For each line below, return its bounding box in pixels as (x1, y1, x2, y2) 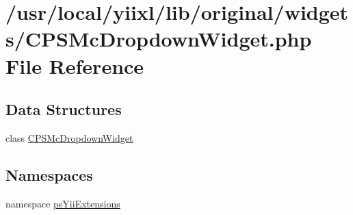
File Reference (5, 51, 144, 79)
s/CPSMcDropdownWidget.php (5, 25, 312, 53)
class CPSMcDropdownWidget (5, 130, 133, 144)
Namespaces (5, 164, 93, 185)
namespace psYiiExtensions (5, 196, 120, 210)
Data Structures (5, 99, 122, 120)
